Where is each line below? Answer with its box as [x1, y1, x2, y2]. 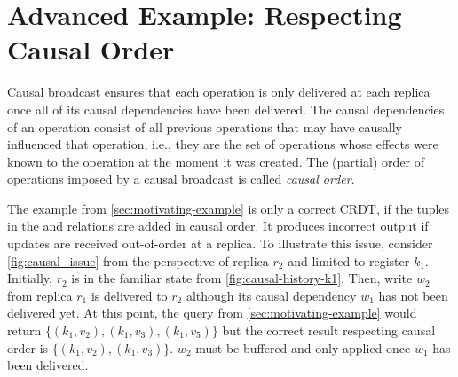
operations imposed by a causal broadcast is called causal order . [7, 169, 355, 188]
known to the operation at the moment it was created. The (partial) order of [7, 152, 425, 170]
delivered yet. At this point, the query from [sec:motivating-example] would [7, 303, 417, 322]
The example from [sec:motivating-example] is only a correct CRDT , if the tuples [7, 199, 450, 217]
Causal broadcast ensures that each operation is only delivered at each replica [7, 82, 430, 101]
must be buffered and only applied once [195, 338, 411, 357]
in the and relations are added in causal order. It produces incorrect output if [7, 216, 429, 235]
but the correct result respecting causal [222, 321, 436, 340]
